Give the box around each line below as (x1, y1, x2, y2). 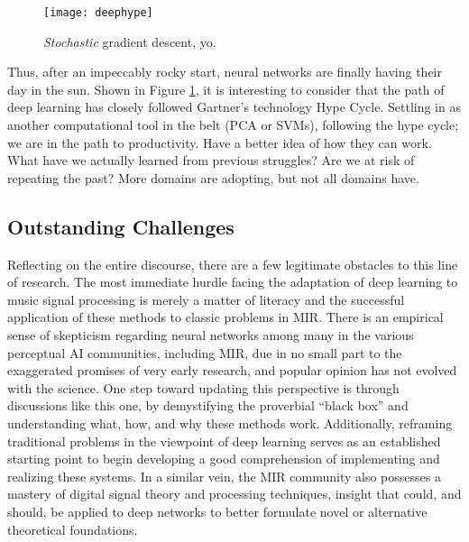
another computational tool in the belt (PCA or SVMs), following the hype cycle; (7, 115, 459, 134)
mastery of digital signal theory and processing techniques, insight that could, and (7, 484, 462, 503)
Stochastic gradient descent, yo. (43, 32, 216, 51)
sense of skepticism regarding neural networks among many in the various (7, 325, 414, 344)
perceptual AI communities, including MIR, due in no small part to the (7, 343, 402, 362)
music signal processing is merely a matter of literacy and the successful (7, 289, 405, 308)
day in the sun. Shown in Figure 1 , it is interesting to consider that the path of (7, 79, 445, 98)
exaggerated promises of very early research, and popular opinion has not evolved (7, 361, 457, 380)
